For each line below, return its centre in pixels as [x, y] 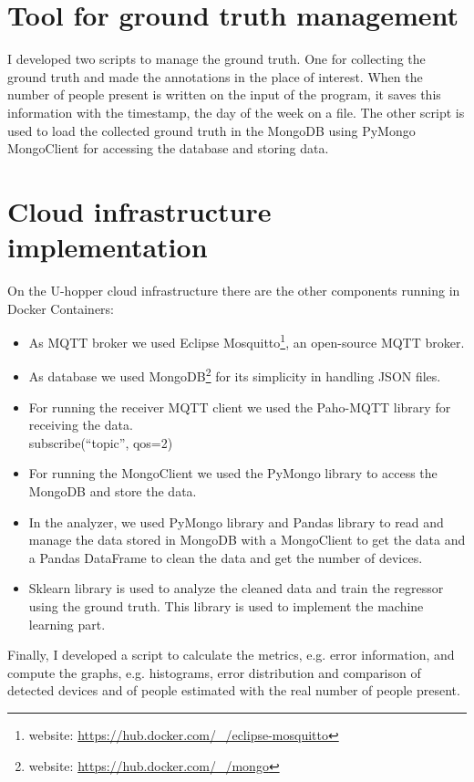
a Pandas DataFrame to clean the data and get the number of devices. [226, 557]
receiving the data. [81, 425]
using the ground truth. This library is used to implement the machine [226, 606]
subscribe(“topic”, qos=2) [101, 442]
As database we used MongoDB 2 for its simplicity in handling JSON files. [235, 375]
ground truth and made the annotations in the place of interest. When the [215, 76]
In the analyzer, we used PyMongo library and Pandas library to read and [236, 521]
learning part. [67, 624]
